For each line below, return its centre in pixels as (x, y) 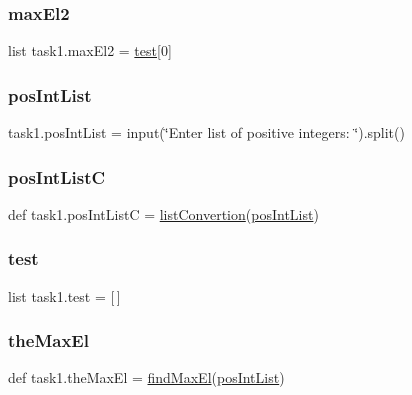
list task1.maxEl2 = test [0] (90, 50)
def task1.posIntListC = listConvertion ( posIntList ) (163, 213)
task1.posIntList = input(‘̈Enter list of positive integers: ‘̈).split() (206, 132)
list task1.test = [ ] (64, 295)
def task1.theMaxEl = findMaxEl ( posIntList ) (146, 377)
